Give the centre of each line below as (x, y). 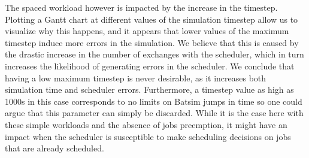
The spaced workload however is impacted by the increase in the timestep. (141, 7)
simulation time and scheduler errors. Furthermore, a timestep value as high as (149, 89)
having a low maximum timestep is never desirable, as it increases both (136, 78)
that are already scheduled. (54, 148)
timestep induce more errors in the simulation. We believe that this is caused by (152, 42)
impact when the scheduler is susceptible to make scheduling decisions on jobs (148, 136)
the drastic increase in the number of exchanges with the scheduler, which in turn (154, 54)
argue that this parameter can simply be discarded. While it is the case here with (154, 113)
